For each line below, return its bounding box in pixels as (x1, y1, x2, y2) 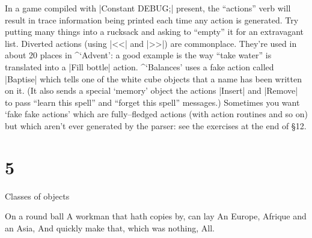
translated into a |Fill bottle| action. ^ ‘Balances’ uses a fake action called (5, 60, 274, 73)
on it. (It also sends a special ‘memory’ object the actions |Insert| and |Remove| (5, 84, 298, 97)
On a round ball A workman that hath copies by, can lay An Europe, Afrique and (5, 210, 307, 222)
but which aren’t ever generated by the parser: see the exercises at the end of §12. (5, 119, 307, 132)
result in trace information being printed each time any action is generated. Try (5, 13, 299, 26)
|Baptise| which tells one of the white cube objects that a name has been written (5, 72, 302, 85)
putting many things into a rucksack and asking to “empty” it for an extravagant (5, 25, 304, 38)
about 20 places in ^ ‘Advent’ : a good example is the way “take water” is (5, 49, 272, 61)
